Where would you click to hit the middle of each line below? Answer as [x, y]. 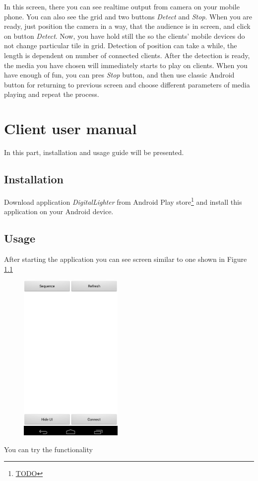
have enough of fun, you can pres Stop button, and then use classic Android [119, 75]
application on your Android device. [59, 211]
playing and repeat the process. [52, 94]
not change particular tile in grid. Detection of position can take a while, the [121, 45]
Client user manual [70, 128]
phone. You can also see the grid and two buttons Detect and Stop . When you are [128, 16]
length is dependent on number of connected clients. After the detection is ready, [127, 55]
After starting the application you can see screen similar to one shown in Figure [126, 259]
